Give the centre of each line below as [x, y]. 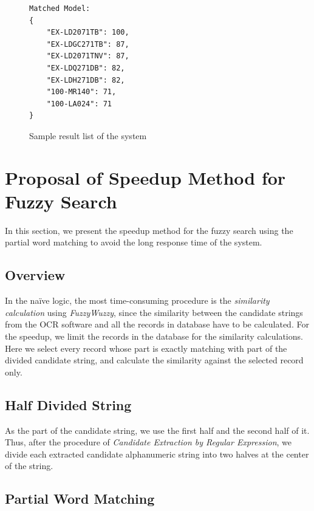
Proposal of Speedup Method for [145, 177]
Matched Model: [60, 9]
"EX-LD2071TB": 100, [88, 33]
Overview [35, 275]
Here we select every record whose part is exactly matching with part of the [146, 348]
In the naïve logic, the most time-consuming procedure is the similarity [137, 300]
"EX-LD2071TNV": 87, [88, 56]
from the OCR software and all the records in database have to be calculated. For [157, 324]
